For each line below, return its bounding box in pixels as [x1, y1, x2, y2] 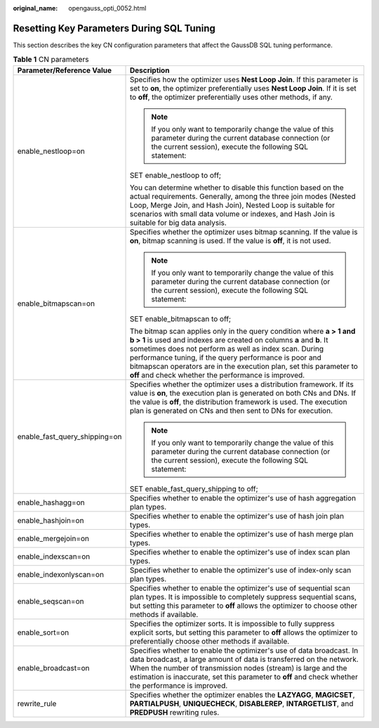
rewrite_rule [17, 698, 57, 708]
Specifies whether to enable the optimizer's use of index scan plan [129, 547, 350, 557]
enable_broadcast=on [17, 663, 91, 672]
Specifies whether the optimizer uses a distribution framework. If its [129, 379, 354, 389]
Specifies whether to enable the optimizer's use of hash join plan [129, 511, 344, 521]
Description [129, 65, 170, 75]
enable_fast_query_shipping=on [17, 431, 122, 441]
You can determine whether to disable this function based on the [129, 183, 344, 193]
